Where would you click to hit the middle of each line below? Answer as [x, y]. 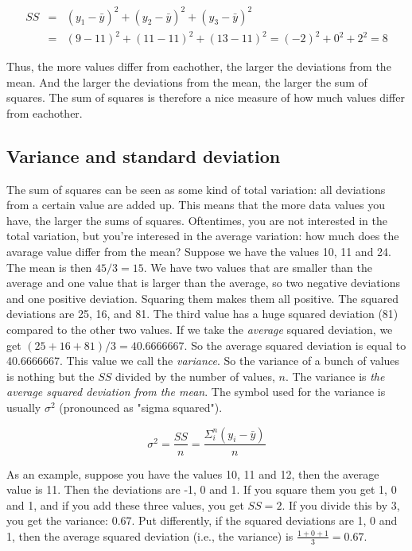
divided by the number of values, [195, 376]
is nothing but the [51, 376]
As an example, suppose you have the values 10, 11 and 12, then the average [193, 473]
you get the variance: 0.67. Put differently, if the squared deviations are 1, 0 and [202, 520]
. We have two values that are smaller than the [258, 267]
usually [24, 407]
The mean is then [49, 267]
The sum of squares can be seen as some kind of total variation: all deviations [196, 189]
